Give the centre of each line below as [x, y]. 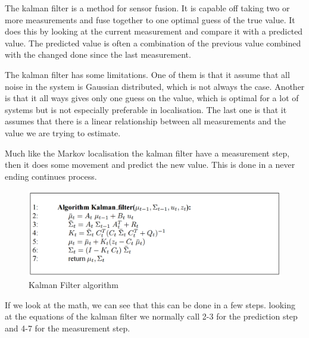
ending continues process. [51, 176]
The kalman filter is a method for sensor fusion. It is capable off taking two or [147, 8]
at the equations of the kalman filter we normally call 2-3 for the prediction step [151, 316]
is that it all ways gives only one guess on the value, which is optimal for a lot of [152, 98]
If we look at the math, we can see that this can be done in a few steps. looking [150, 304]
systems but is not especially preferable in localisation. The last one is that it [146, 109]
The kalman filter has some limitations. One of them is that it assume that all [147, 74]
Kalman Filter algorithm [74, 284]
